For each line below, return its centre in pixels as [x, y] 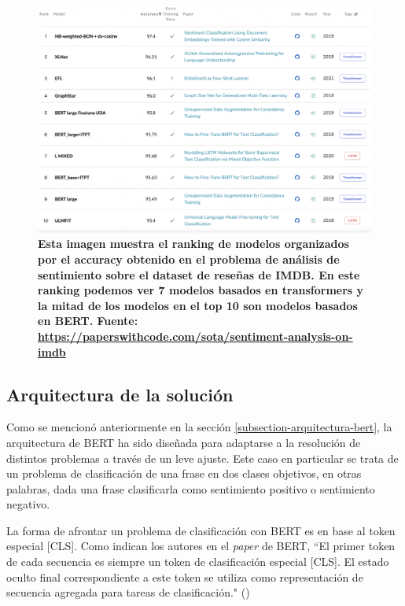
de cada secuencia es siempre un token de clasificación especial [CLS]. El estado [198, 562]
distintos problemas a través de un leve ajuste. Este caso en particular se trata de [202, 458]
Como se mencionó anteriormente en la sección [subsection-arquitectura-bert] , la [199, 427]
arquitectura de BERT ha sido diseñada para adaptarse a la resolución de [184, 442]
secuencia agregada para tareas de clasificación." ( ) [128, 592]
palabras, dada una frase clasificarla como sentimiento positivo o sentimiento [191, 488]
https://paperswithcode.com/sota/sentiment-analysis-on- [195, 336]
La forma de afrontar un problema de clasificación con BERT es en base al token [201, 530]
